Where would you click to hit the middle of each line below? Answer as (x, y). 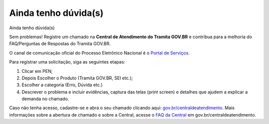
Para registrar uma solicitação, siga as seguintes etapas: (67, 62)
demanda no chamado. (45, 99)
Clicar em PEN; (37, 71)
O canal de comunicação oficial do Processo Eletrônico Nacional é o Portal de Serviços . (99, 53)
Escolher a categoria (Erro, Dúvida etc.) (62, 85)
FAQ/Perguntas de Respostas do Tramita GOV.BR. (60, 44)
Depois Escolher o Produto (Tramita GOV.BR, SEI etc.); (77, 78)
